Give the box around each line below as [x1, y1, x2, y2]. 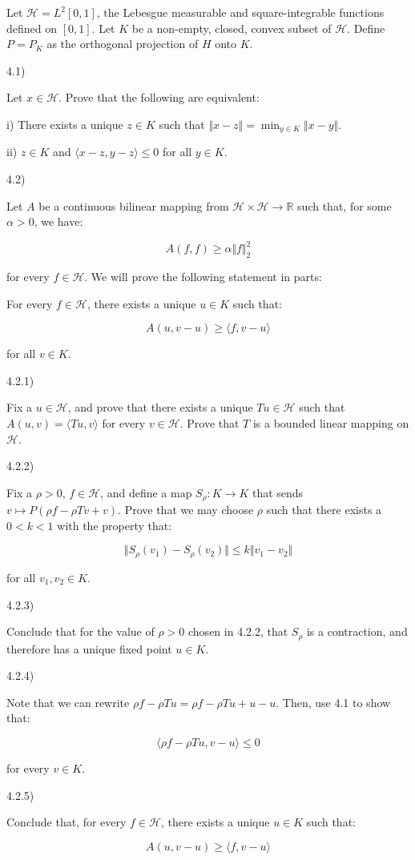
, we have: [34, 213, 83, 230]
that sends [252, 484, 304, 500]
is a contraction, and [306, 623, 408, 640]
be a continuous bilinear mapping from [38, 197, 229, 214]
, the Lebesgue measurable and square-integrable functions [96, 4, 385, 20]
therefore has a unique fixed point [6, 640, 172, 657]
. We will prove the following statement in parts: [84, 268, 322, 285]
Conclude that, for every [6, 814, 127, 830]
